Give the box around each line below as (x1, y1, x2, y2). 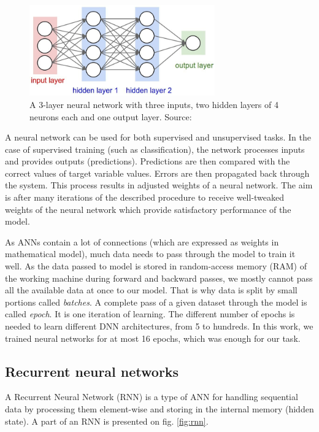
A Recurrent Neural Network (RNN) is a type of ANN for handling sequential (5, 390, 298, 403)
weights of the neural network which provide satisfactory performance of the (5, 202, 291, 215)
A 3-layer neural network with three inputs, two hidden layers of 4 (29, 98, 279, 110)
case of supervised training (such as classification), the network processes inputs (5, 142, 305, 155)
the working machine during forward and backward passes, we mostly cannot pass (5, 271, 313, 284)
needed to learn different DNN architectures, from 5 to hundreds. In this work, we (5, 320, 313, 332)
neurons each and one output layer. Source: (29, 110, 192, 123)
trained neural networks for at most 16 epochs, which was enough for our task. (5, 331, 301, 344)
